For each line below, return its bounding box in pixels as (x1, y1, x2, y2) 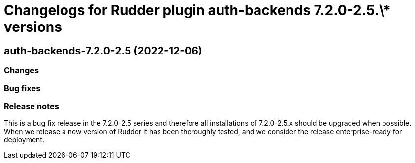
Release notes (4, 101, 59, 111)
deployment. (4, 136, 44, 144)
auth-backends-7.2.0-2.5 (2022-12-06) (4, 44, 202, 57)
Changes (4, 65, 39, 76)
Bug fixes (4, 83, 41, 93)
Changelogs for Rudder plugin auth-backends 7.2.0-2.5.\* (4, 2, 391, 19)
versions (4, 19, 62, 35)
